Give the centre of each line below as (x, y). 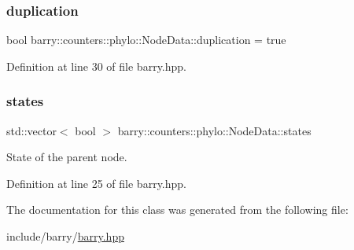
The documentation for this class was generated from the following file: (177, 210)
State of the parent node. (67, 157)
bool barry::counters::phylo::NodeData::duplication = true (146, 40)
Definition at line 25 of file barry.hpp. (96, 183)
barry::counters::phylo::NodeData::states (214, 130)
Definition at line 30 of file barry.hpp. (96, 66)
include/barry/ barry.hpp (65, 236)
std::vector (31, 130)
